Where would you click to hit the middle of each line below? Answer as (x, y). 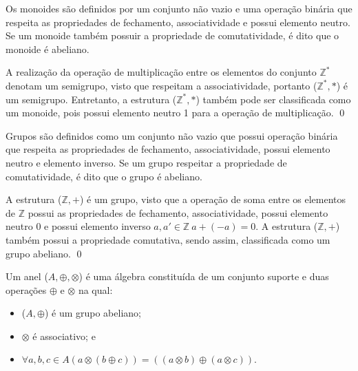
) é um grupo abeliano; (93, 313)
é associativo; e (64, 336)
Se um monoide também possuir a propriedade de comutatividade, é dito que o (172, 35)
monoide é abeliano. (48, 49)
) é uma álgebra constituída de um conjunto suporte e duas (204, 276)
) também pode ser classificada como (273, 99)
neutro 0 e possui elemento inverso (78, 226)
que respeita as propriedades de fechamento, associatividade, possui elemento (168, 149)
